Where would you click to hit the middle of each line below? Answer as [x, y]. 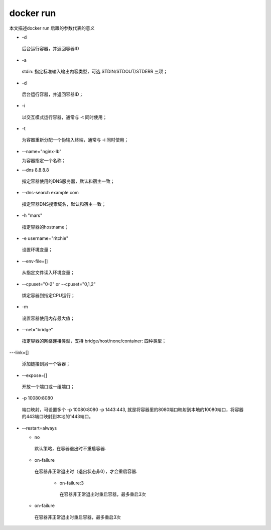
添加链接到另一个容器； [46, 364]
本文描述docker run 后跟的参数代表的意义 [52, 28]
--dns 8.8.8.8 [35, 170]
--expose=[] [35, 375]
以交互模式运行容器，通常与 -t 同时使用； [64, 117]
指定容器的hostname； [45, 227]
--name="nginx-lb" [42, 151]
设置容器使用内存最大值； [48, 318]
